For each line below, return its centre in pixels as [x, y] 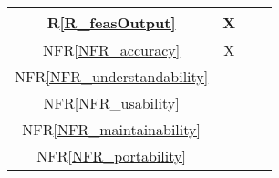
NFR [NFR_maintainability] [111, 129]
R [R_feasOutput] [111, 22]
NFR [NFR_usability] [111, 103]
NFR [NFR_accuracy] [111, 50]
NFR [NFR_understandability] [112, 76]
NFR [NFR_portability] [111, 156]
